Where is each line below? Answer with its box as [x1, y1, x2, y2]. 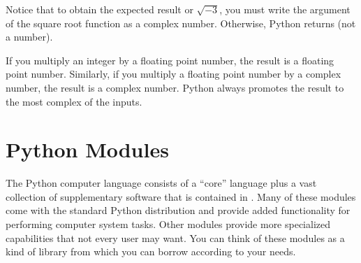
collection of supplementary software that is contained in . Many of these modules [6, 189, 356, 204]
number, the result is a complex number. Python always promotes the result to [6, 80, 344, 94]
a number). [6, 29, 53, 44]
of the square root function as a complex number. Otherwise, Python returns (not [6, 15, 356, 30]
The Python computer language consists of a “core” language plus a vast [6, 176, 317, 190]
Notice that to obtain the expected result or [6, 2, 193, 16]
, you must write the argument [219, 2, 351, 16]
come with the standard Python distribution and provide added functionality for [6, 203, 351, 218]
